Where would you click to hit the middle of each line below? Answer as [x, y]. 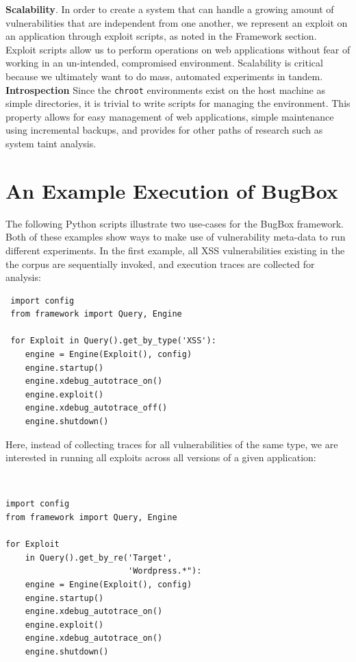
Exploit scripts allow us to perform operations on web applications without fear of [178, 49]
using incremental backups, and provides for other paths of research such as [164, 130]
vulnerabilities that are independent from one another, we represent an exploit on [177, 22]
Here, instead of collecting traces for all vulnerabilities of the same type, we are [172, 444]
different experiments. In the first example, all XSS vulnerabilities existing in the [175, 250]
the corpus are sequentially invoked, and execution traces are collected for [160, 263]
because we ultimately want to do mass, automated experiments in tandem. [164, 76]
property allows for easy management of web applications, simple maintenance [170, 116]
